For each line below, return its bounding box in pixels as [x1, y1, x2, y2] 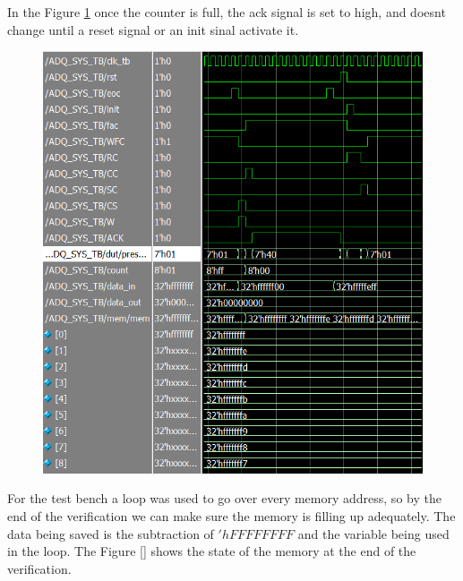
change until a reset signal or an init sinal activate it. [7, 20, 299, 38]
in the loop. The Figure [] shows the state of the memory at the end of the [7, 542, 416, 560]
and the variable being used [297, 524, 450, 543]
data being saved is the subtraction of [7, 524, 214, 543]
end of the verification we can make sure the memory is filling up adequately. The [7, 507, 456, 525]
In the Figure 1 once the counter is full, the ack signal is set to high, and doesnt [7, 3, 446, 21]
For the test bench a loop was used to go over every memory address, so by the [7, 489, 442, 508]
